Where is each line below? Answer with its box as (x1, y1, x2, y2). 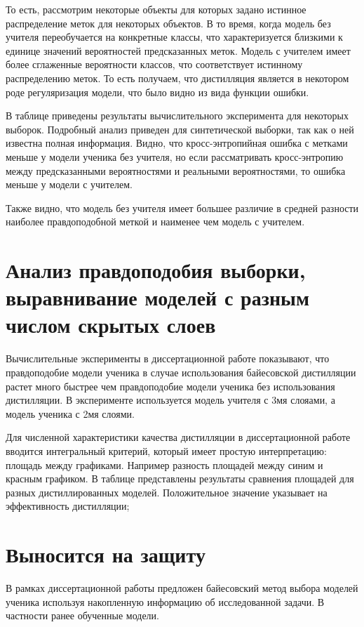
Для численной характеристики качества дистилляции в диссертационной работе (6, 430, 351, 444)
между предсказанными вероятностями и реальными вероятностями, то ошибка (6, 163, 346, 178)
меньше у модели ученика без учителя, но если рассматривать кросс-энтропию (6, 149, 344, 164)
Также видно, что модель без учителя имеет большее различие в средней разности (6, 200, 359, 215)
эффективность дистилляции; (6, 499, 130, 513)
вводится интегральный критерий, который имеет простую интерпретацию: (6, 443, 327, 458)
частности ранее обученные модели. (6, 608, 159, 623)
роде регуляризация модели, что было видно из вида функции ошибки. (6, 84, 309, 99)
